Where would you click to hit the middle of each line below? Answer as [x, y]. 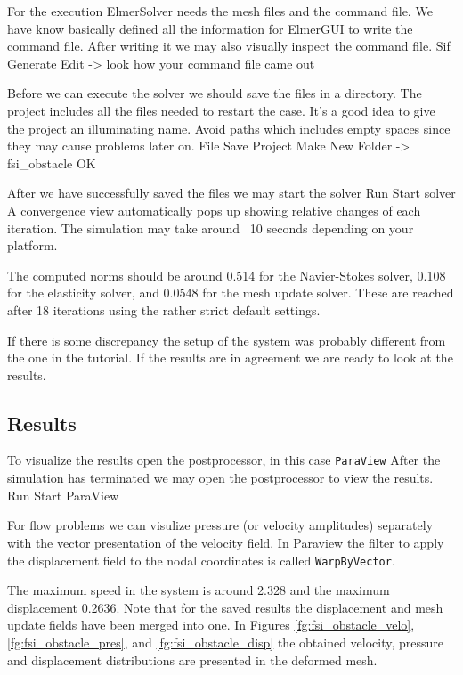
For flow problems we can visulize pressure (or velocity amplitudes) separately [220, 525]
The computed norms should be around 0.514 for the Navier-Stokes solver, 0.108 [227, 275]
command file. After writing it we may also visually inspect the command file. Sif [229, 46]
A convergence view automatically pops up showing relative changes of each [214, 210]
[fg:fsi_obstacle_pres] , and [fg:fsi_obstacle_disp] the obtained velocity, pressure [226, 642]
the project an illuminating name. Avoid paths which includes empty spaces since [229, 128]
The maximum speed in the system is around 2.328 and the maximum [199, 590]
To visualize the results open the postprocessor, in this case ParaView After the [224, 460]
